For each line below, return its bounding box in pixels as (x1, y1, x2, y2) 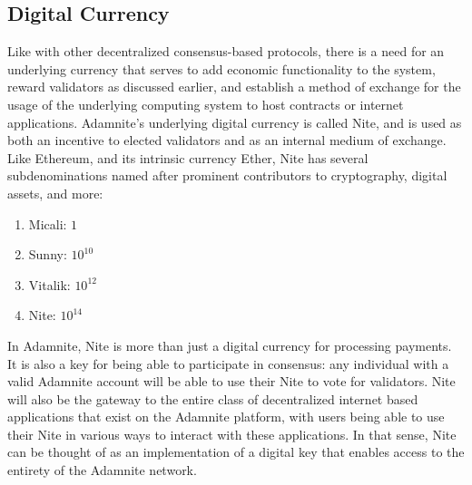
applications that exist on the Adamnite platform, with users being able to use (7, 407, 445, 426)
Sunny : (28, 245, 67, 264)
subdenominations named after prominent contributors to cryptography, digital (7, 166, 447, 185)
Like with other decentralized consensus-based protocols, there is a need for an (7, 42, 445, 61)
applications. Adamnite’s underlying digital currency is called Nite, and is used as (7, 112, 462, 131)
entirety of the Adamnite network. (7, 461, 197, 480)
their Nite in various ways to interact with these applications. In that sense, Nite (7, 424, 457, 443)
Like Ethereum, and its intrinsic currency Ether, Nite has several (7, 148, 369, 167)
